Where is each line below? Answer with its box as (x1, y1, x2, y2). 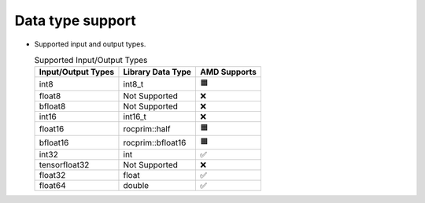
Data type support (14, 12, 137, 29)
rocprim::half (123, 123, 171, 134)
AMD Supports (200, 67, 257, 78)
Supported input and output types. (34, 39, 146, 49)
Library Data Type (123, 67, 192, 78)
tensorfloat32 (39, 160, 90, 171)
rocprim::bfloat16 (123, 137, 187, 148)
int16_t (123, 111, 147, 122)
